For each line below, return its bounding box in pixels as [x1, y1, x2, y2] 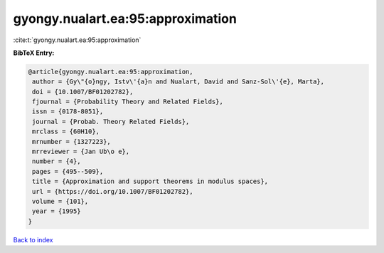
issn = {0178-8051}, [32, 108, 104, 115]
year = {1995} [32, 207, 81, 215]
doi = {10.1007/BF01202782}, [32, 88, 134, 95]
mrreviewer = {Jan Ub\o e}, [32, 148, 130, 156]
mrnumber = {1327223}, [32, 138, 112, 145]
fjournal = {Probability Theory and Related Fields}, [32, 98, 223, 106]
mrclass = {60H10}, [32, 128, 100, 135]
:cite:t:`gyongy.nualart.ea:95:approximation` [13, 36, 142, 44]
